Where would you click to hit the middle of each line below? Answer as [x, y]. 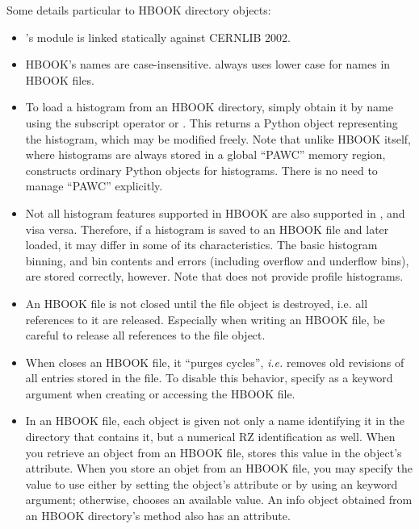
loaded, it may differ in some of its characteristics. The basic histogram [201, 245]
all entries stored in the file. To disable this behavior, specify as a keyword [209, 378]
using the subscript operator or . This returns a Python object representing [212, 122]
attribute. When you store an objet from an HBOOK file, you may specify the [219, 468]
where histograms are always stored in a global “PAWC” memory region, [205, 154]
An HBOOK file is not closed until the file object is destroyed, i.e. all [197, 303]
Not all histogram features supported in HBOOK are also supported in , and [215, 212]
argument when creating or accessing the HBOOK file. [160, 393]
